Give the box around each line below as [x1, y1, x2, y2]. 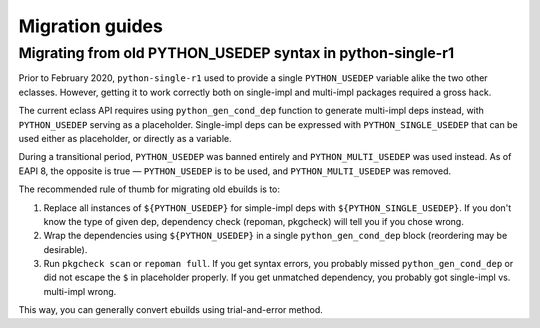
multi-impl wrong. [43, 285, 117, 297]
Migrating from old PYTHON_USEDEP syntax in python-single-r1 [18, 44, 455, 62]
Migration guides [18, 15, 164, 37]
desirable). [43, 243, 88, 255]
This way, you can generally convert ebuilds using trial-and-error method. [18, 304, 324, 316]
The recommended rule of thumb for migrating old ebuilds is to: [18, 183, 280, 195]
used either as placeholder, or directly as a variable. [18, 132, 232, 144]
